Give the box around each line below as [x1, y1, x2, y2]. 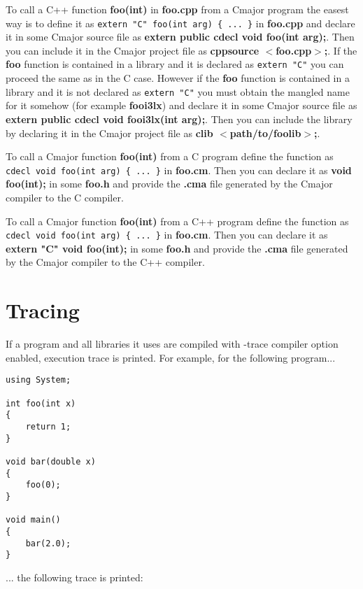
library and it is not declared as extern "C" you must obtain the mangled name [6, 84, 350, 99]
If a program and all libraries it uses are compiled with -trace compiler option [6, 336, 339, 351]
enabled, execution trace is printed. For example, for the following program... [6, 350, 336, 364]
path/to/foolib [229, 125, 301, 140]
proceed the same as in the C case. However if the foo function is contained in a [6, 71, 350, 85]
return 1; [25, 421, 71, 432]
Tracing [6, 296, 80, 325]
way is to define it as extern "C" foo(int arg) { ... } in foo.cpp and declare [6, 15, 355, 30]
